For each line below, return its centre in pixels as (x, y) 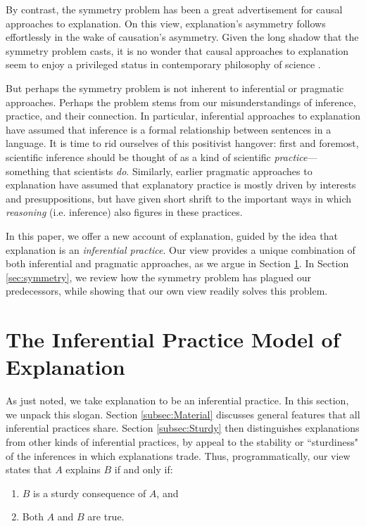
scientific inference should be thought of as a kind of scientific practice (157, 156)
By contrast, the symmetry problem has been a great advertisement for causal (174, 9)
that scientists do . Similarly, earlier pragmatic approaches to (182, 171)
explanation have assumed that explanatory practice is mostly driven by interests (181, 185)
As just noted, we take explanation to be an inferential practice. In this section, (177, 400)
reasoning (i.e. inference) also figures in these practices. (124, 212)
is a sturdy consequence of (90, 493)
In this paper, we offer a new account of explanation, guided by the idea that (172, 235)
